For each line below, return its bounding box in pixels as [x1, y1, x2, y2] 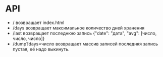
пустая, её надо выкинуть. [12, 46, 70, 52]
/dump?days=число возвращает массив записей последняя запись [12, 40, 158, 46]
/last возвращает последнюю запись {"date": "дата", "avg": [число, [12, 30, 157, 36]
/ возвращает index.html [12, 19, 65, 25]
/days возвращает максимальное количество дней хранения [12, 24, 145, 30]
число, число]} [12, 35, 45, 41]
